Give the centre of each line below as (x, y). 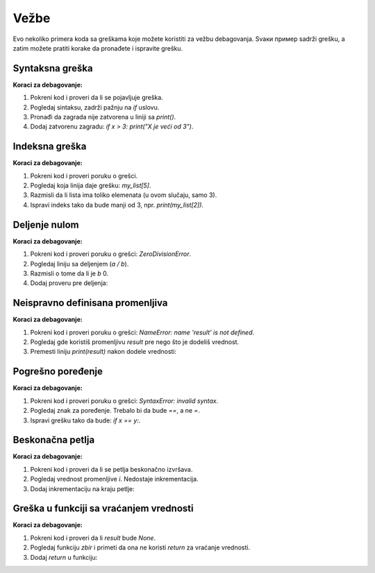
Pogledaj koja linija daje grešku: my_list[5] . (91, 186)
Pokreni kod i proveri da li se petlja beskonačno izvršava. (111, 469)
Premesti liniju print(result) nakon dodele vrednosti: (103, 352)
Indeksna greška (50, 147)
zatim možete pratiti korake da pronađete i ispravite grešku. (98, 48)
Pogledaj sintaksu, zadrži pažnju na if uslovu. (95, 107)
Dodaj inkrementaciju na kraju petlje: (82, 488)
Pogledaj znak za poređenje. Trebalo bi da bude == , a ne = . (115, 411)
